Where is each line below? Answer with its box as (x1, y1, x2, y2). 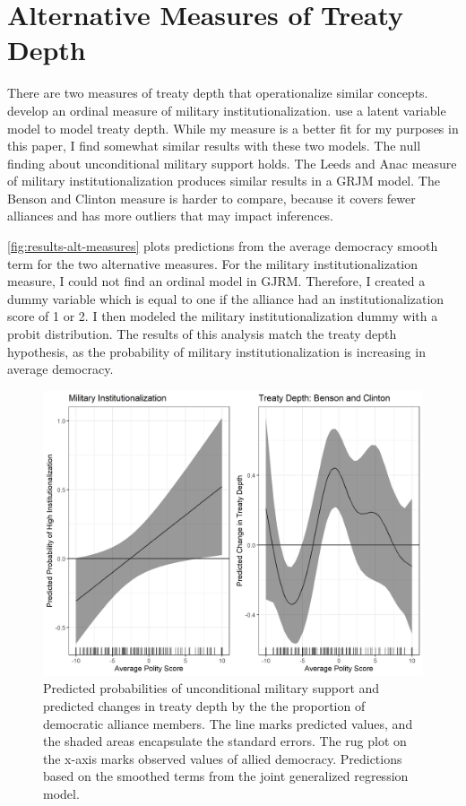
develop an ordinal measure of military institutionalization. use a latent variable (7, 100, 446, 119)
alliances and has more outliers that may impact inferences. (7, 206, 334, 225)
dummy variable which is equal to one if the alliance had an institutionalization (7, 289, 444, 308)
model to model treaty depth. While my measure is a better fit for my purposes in (7, 118, 459, 137)
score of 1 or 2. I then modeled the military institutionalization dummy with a (7, 307, 438, 325)
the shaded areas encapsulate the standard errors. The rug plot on (43, 732, 407, 750)
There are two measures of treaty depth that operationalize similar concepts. (7, 83, 428, 102)
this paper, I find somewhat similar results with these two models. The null (7, 136, 421, 155)
